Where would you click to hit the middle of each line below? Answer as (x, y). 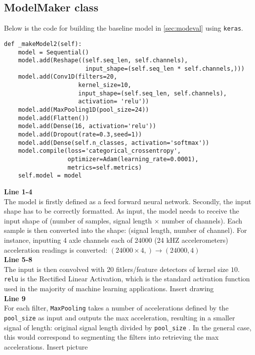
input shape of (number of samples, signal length (78, 220)
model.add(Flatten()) (53, 118)
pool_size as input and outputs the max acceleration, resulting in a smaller (120, 317)
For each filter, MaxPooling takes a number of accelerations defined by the (116, 308)
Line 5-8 (18, 259)
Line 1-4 (18, 192)
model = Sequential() (53, 52)
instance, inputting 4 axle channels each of (68, 240)
